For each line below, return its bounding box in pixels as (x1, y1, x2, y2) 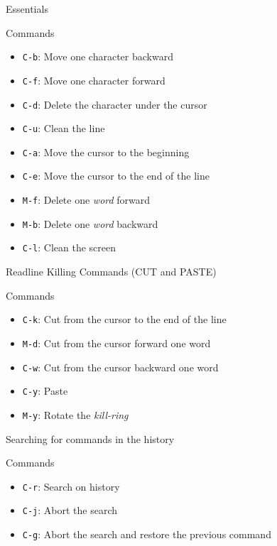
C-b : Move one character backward (22, 49, 173, 64)
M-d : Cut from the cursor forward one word (22, 335, 211, 350)
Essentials (6, 1, 48, 16)
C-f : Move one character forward (22, 72, 165, 87)
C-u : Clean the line (22, 121, 105, 136)
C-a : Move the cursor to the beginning (22, 144, 190, 159)
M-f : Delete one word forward (22, 192, 151, 207)
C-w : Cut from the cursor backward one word (22, 359, 219, 374)
